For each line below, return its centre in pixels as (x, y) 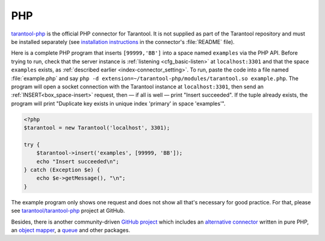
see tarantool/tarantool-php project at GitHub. (68, 211)
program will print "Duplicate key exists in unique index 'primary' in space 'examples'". (118, 103)
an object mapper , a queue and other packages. (71, 230)
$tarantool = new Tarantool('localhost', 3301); (97, 128)
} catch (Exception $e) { (62, 170)
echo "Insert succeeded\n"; (78, 161)
